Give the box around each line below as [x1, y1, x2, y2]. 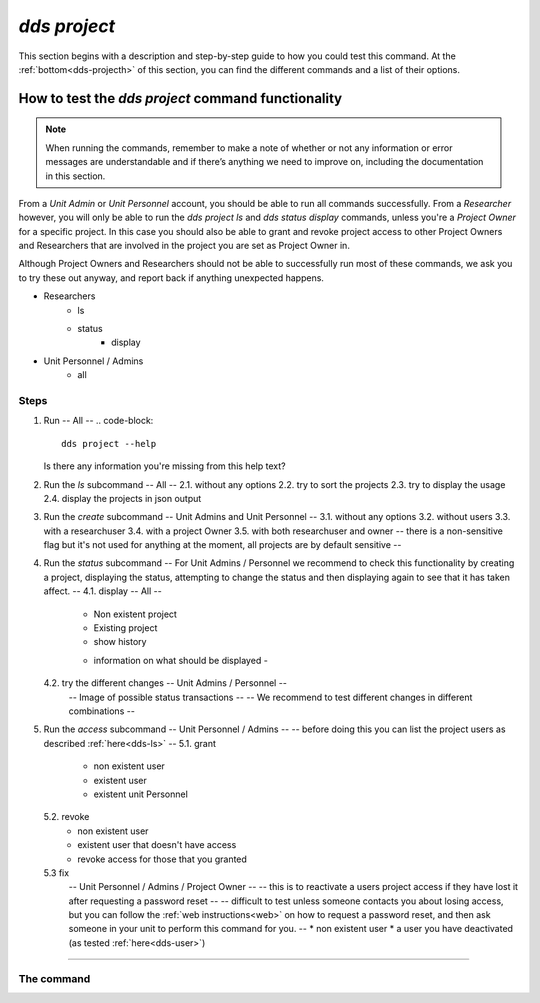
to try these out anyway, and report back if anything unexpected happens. [18, 271, 325, 284]
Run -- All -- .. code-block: [43, 415, 154, 427]
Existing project [93, 622, 158, 634]
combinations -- [68, 705, 135, 717]
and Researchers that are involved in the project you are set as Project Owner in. [18, 240, 350, 252]
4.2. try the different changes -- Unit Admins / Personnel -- [43, 677, 287, 689]
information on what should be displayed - [93, 654, 269, 666]
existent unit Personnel [93, 788, 189, 800]
